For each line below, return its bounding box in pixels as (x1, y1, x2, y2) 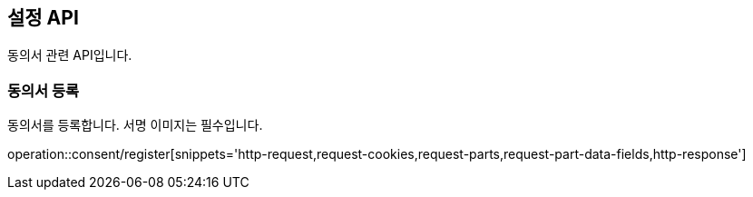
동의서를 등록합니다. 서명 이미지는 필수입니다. (7, 117, 263, 133)
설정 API (7, 6, 79, 29)
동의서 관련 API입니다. (7, 47, 132, 64)
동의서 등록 (7, 81, 80, 100)
